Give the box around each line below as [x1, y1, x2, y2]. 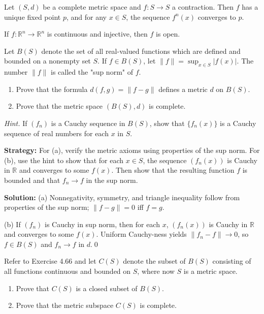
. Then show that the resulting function [111, 165, 235, 175]
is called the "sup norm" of [51, 67, 133, 77]
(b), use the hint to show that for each [4, 154, 124, 165]
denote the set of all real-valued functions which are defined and [41, 45, 241, 56]
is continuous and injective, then [47, 28, 148, 39]
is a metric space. [183, 266, 238, 276]
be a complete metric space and [43, 2, 141, 12]
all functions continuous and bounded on [4, 266, 131, 276]
